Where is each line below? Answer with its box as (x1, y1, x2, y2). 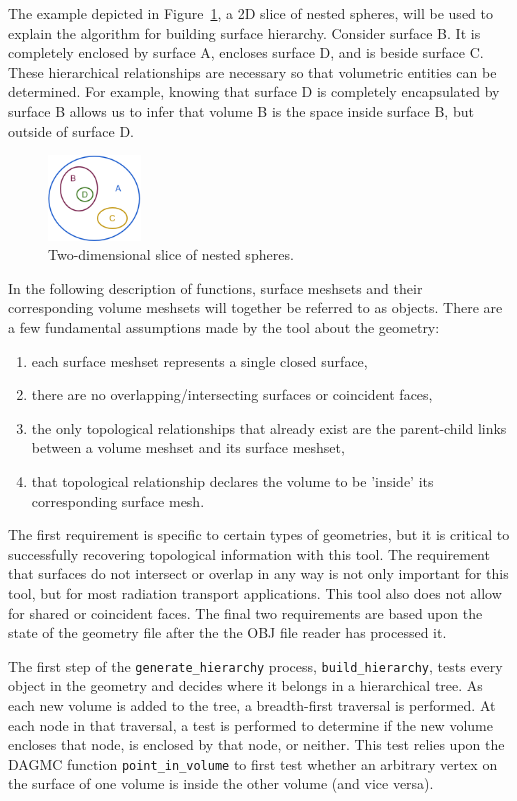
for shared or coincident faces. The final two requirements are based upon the (8, 602, 483, 623)
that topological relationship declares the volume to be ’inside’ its (31, 471, 434, 492)
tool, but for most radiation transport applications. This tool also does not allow (8, 583, 502, 604)
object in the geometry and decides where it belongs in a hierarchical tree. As (8, 675, 483, 696)
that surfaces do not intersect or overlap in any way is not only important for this (8, 563, 509, 584)
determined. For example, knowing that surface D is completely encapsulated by (8, 81, 500, 102)
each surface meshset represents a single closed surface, (31, 350, 368, 371)
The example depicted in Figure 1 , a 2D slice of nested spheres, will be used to (8, 3, 493, 23)
